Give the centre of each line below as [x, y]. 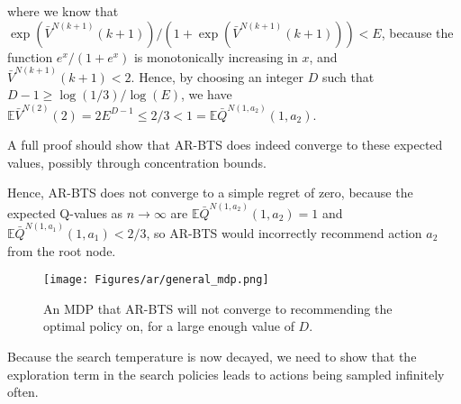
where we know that [63, 11]
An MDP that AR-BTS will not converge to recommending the [218, 308]
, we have [206, 94]
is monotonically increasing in [216, 56]
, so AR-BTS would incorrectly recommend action [284, 232]
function [30, 56]
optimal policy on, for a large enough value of [169, 326]
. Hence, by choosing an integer [217, 76]
